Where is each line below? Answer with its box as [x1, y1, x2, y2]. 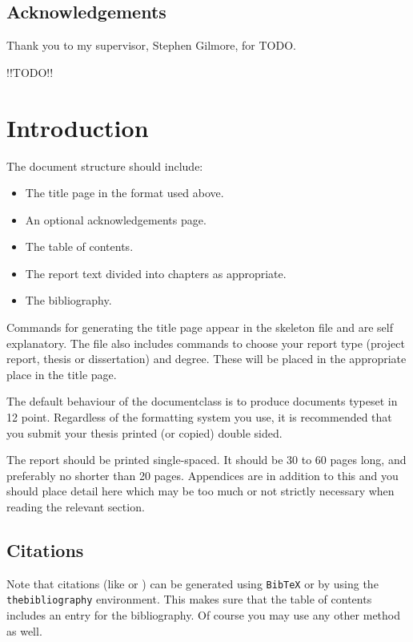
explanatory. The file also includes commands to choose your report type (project [6, 334, 405, 351]
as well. [6, 622, 42, 639]
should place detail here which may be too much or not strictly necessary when [6, 483, 395, 499]
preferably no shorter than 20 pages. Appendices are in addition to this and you [6, 466, 399, 483]
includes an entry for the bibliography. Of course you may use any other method [6, 607, 401, 624]
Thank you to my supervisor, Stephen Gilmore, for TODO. [6, 37, 296, 54]
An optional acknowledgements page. [25, 211, 206, 228]
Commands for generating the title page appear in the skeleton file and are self [6, 319, 393, 336]
